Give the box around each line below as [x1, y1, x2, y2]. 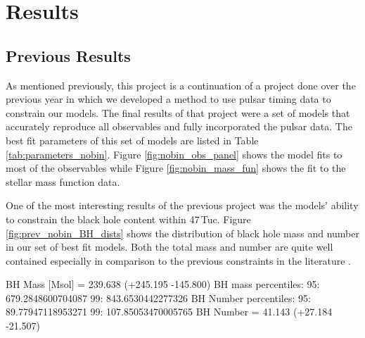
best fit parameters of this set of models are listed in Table [6, 132, 259, 147]
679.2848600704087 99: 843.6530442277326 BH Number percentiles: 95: [6, 290, 311, 305]
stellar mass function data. [6, 174, 120, 189]
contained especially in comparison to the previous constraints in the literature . [6, 253, 351, 268]
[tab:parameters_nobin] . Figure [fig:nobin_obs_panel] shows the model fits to [6, 146, 342, 161]
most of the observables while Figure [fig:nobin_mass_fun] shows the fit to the [6, 161, 346, 175]
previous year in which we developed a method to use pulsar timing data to [6, 92, 331, 106]
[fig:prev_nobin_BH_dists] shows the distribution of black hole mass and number [6, 225, 359, 240]
